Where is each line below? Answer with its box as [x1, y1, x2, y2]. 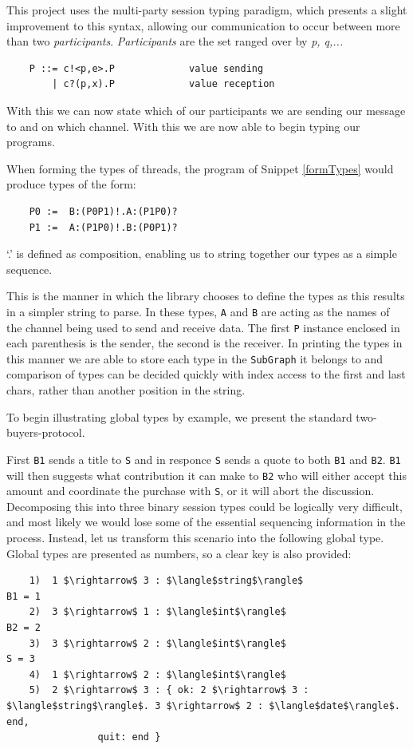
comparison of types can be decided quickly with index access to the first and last [6, 366, 406, 382]
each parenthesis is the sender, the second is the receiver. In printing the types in [6, 335, 403, 351]
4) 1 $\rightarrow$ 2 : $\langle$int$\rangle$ [29, 668, 286, 680]
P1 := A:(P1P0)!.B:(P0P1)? [29, 221, 178, 233]
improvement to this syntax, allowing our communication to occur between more [6, 17, 400, 34]
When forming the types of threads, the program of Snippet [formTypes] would [6, 160, 394, 176]
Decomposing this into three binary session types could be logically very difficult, [6, 497, 403, 514]
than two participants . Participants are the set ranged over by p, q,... [6, 33, 344, 50]
